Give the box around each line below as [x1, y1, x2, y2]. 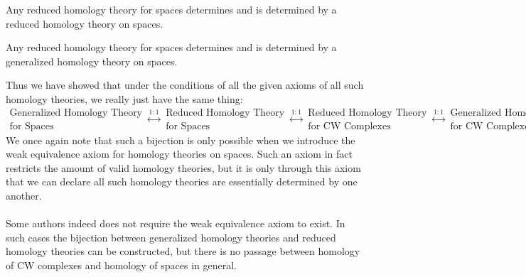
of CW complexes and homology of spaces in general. [6, 257, 237, 272]
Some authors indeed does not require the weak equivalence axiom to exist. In [6, 216, 345, 231]
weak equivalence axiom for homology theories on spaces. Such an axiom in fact [6, 146, 353, 161]
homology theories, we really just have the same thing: [6, 91, 243, 106]
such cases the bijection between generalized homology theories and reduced [6, 229, 336, 244]
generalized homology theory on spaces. [6, 53, 178, 68]
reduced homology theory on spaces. [6, 16, 163, 31]
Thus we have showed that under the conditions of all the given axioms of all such [6, 77, 364, 92]
